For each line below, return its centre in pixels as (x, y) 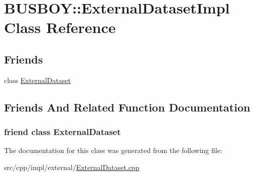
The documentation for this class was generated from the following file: (113, 150)
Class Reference (60, 27)
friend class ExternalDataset (62, 132)
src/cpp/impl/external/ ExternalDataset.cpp (72, 167)
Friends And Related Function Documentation (127, 107)
